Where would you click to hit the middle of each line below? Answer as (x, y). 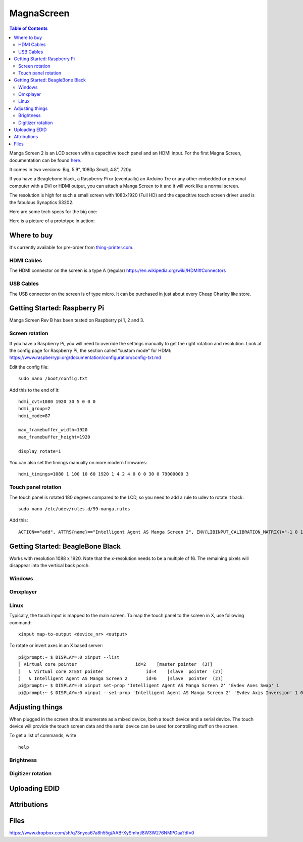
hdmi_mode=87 (34, 416)
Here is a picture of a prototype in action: (52, 221)
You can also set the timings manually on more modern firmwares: (78, 463)
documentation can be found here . (45, 160)
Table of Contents (29, 28)
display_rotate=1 (40, 451)
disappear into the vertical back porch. (50, 566)
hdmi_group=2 (34, 409)
